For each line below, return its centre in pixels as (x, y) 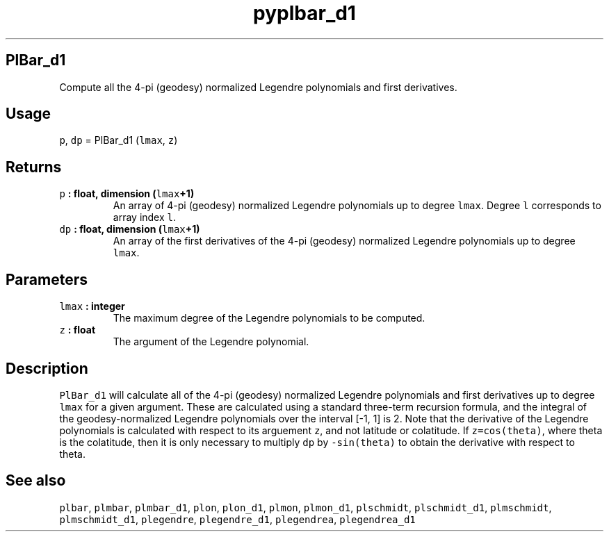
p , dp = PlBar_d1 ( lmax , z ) (119, 140)
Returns (34, 167)
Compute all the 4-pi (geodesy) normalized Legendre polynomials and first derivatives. (258, 87)
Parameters (47, 279)
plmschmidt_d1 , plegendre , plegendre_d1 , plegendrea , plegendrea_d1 (237, 519)
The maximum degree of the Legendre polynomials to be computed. (269, 318)
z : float (78, 330)
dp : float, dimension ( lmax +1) (130, 229)
